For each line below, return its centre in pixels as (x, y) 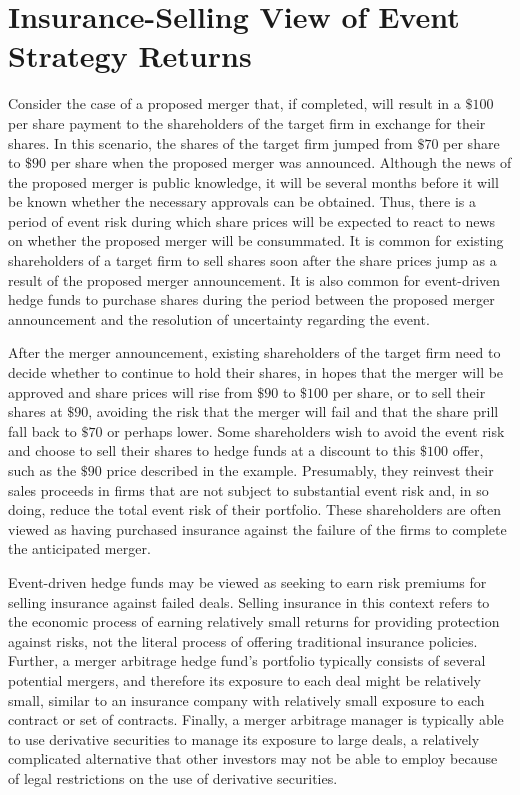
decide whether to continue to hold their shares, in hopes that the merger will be (256, 372)
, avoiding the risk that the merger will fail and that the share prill (293, 411)
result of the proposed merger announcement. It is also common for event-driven (254, 279)
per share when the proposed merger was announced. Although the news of (281, 162)
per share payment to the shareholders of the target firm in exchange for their (247, 122)
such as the (42, 470)
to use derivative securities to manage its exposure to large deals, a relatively (244, 738)
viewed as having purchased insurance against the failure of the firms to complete (257, 528)
